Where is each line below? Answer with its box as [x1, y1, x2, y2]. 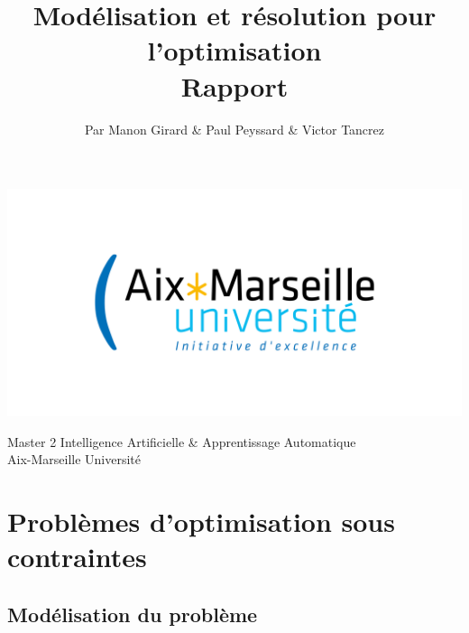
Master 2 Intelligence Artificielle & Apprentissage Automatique [7, 432, 356, 451]
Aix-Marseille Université [7, 450, 142, 469]
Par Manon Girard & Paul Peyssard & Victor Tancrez [84, 119, 385, 138]
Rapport [180, 67, 289, 104]
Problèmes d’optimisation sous [7, 503, 395, 540]
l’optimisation [147, 32, 322, 69]
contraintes [7, 538, 147, 575]
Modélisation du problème [7, 600, 258, 628]
